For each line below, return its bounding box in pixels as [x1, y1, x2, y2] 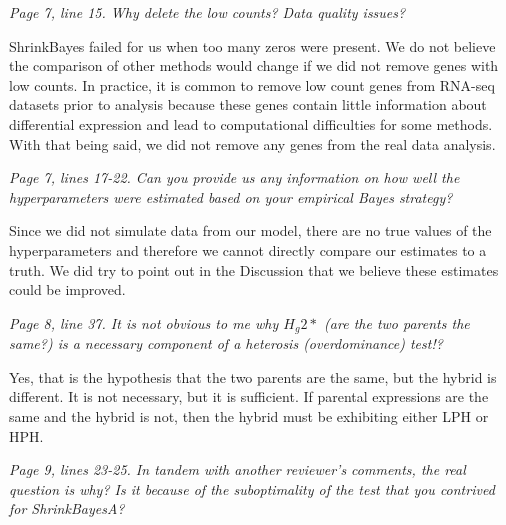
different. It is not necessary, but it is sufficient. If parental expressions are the [9, 386, 489, 407]
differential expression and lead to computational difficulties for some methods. [9, 113, 493, 134]
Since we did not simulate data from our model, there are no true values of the [9, 220, 492, 241]
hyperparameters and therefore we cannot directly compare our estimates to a [9, 239, 487, 260]
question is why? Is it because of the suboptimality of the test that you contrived [9, 478, 495, 499]
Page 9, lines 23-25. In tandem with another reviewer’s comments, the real [9, 459, 466, 480]
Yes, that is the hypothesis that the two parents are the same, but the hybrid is [9, 366, 497, 387]
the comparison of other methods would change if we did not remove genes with [9, 55, 499, 76]
